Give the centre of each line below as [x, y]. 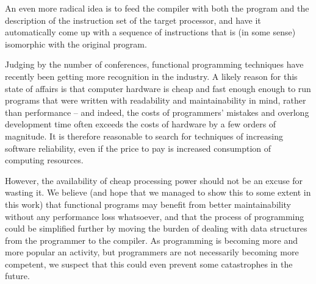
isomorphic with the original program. [76, 44]
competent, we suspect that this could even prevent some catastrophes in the [149, 264]
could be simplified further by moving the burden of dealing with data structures [156, 228]
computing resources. [44, 160]
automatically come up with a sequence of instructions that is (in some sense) [150, 32]
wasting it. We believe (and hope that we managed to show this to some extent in [158, 192]
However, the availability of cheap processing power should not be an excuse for [154, 180]
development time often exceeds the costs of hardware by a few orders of [141, 124]
